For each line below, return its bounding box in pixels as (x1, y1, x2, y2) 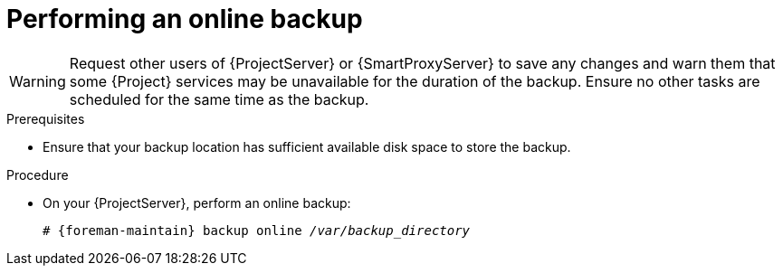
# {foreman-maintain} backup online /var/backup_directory (43, 222, 471, 238)
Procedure (6, 166, 69, 183)
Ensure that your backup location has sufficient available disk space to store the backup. (43, 138, 571, 155)
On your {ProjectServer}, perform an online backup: (43, 194, 351, 211)
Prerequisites (6, 110, 85, 127)
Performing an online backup (6, 4, 363, 34)
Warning (9, 71, 66, 90)
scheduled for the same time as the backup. (69, 89, 369, 108)
